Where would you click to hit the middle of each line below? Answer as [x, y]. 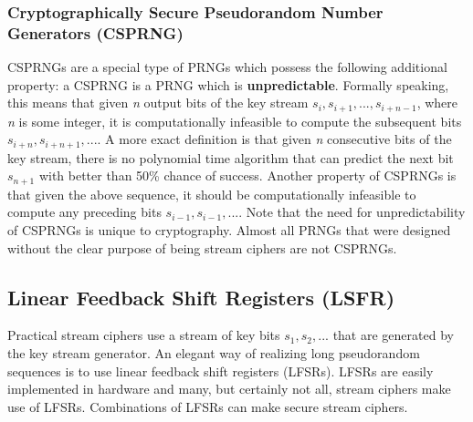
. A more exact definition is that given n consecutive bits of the [274, 139]
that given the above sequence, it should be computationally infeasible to [212, 194]
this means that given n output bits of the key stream [158, 103]
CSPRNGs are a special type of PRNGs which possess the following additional [227, 67]
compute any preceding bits [84, 212]
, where [437, 103]
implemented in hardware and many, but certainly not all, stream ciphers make [229, 389]
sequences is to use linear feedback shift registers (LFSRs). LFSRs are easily [221, 371]
